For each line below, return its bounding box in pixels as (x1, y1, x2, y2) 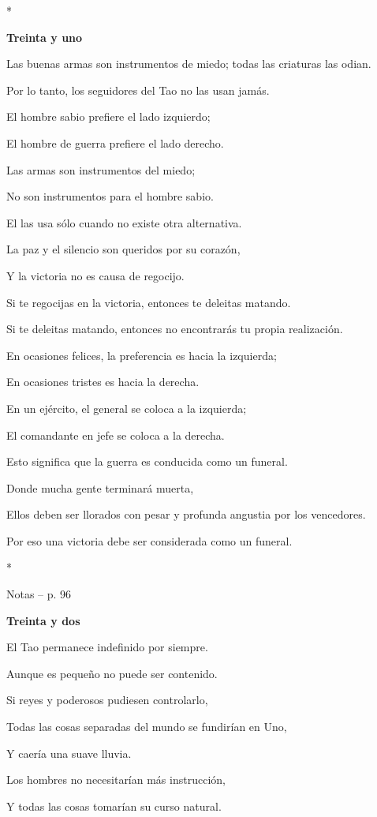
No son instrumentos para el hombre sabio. (6, 188, 214, 204)
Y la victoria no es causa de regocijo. (6, 267, 185, 283)
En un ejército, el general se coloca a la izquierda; (6, 399, 247, 416)
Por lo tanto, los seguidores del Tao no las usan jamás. (6, 81, 270, 98)
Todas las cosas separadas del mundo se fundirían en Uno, (6, 718, 287, 735)
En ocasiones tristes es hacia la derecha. (6, 373, 200, 390)
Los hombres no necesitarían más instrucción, (6, 771, 226, 788)
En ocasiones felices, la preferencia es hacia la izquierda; (6, 347, 277, 363)
